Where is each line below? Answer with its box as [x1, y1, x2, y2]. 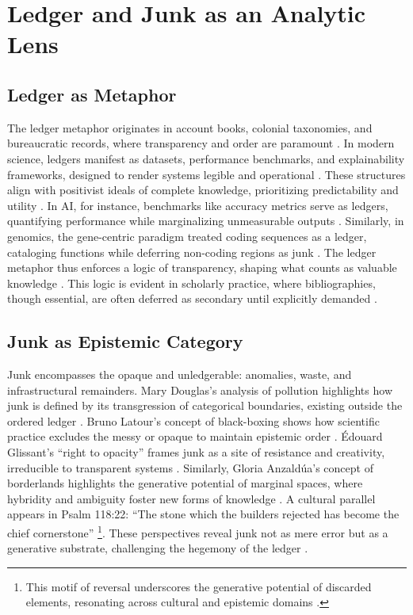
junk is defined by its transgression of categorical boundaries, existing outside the [7, 397, 403, 414]
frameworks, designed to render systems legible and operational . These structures [7, 166, 406, 182]
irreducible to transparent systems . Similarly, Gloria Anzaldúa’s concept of [7, 459, 373, 476]
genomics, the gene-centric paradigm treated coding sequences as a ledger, [7, 227, 367, 244]
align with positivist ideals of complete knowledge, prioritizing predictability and [7, 181, 399, 198]
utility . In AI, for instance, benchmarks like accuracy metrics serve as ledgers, [7, 197, 388, 213]
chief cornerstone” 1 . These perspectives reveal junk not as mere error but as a [7, 522, 388, 541]
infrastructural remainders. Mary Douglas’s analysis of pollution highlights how [7, 381, 392, 398]
